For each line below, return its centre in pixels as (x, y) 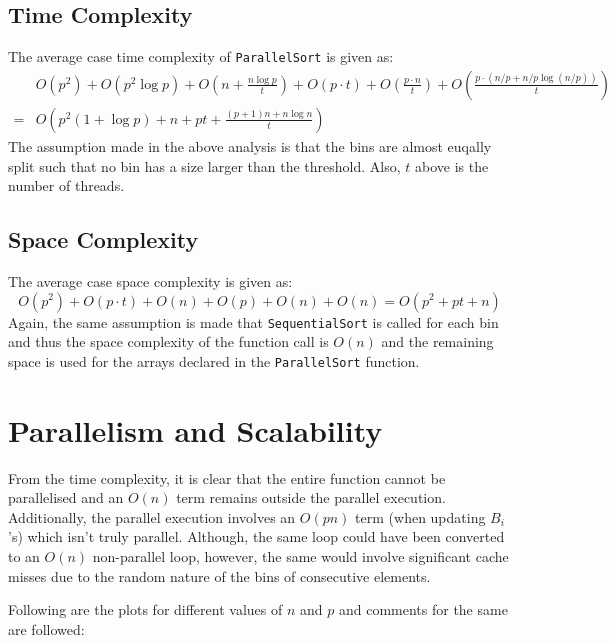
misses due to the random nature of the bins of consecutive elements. (219, 575)
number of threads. (66, 185)
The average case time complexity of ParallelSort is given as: (201, 56)
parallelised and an (66, 497)
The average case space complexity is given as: (150, 280)
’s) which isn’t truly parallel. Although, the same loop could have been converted (256, 536)
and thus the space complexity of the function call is (168, 341)
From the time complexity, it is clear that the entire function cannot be (227, 477)
